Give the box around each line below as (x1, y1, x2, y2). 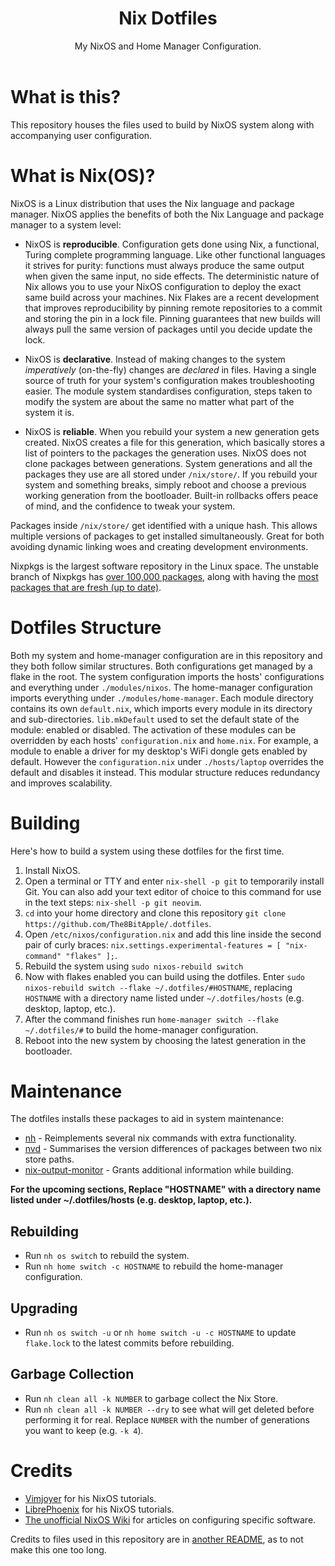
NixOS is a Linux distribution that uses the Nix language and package (10, 197, 295, 209)
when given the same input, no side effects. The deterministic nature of (24, 270, 320, 282)
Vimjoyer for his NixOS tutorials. (24, 1492, 157, 1504)
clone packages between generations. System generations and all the (24, 457, 313, 469)
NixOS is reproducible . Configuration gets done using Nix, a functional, (24, 238, 320, 250)
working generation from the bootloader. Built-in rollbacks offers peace (24, 489, 319, 501)
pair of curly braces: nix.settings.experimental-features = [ (24, 938, 282, 951)
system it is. (24, 406, 75, 418)
